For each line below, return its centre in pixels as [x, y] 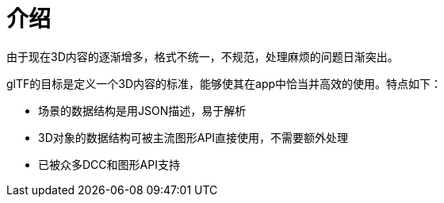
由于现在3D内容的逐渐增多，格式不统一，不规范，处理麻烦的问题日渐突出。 [203, 56]
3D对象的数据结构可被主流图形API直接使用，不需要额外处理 [193, 137]
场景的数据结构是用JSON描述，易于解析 [142, 110]
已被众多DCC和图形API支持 [109, 164]
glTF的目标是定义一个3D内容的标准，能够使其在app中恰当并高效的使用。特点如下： [224, 83]
